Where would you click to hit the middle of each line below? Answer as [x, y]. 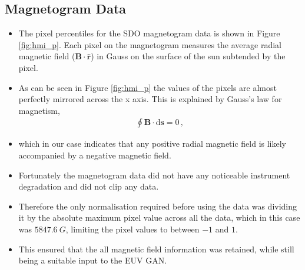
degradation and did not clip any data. [89, 186]
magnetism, [39, 110]
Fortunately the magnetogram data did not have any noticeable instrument [154, 175]
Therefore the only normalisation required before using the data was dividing [158, 206]
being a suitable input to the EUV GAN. [93, 260]
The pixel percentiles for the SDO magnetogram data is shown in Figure [149, 33]
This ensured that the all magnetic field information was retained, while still [156, 249]
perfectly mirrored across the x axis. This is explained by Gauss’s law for [150, 99]
